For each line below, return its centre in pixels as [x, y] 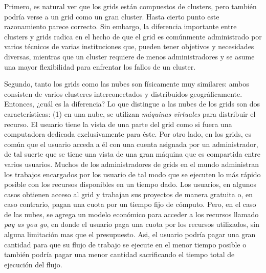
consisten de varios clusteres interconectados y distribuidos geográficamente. [123, 93]
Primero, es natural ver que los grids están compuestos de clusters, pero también [130, 6]
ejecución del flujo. [33, 264]
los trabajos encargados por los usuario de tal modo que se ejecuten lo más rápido [132, 174]
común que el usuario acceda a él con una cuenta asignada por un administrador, [131, 144]
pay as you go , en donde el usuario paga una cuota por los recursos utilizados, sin [132, 224]
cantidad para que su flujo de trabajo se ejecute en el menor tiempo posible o [125, 244]
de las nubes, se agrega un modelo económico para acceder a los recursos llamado [131, 214]
